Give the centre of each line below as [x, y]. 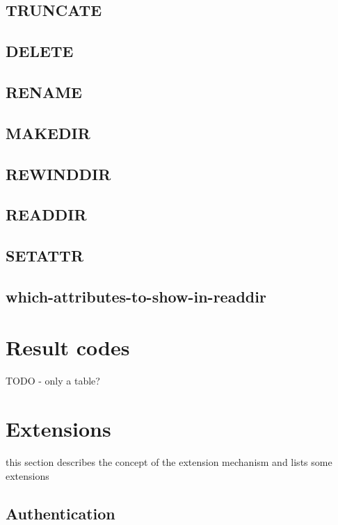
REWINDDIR [58, 173]
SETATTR [45, 256]
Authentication [61, 513]
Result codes [68, 347]
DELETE [40, 51]
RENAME [44, 91]
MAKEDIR [48, 132]
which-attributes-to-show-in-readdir [136, 296]
